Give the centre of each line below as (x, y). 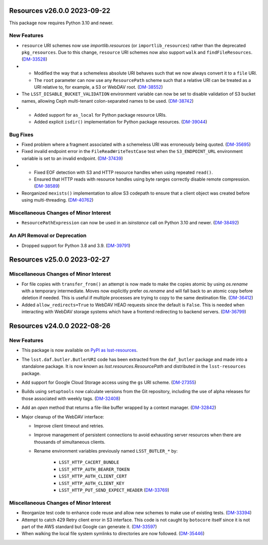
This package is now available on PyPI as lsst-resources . (80, 350)
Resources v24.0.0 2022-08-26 (60, 326)
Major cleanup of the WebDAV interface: (63, 416)
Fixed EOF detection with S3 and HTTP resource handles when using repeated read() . (123, 172)
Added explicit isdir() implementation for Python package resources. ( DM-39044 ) (121, 122)
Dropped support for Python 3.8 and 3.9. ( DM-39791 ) (76, 245)
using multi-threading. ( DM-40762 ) (58, 200)
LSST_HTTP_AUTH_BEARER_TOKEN (94, 469)
